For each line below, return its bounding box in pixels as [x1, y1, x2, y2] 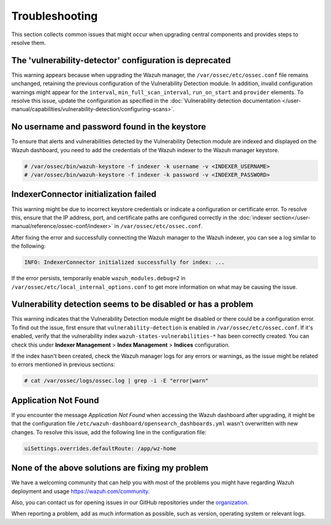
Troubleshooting [11, 9, 98, 23]
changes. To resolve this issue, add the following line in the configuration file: [11, 428, 207, 435]
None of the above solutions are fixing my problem [11, 463, 208, 473]
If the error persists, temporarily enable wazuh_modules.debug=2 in [11, 275, 186, 282]
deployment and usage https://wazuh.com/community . [11, 488, 150, 495]
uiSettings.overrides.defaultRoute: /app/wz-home [24, 445, 177, 452]
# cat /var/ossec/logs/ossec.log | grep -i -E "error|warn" [24, 377, 209, 385]
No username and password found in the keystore [11, 121, 207, 132]
